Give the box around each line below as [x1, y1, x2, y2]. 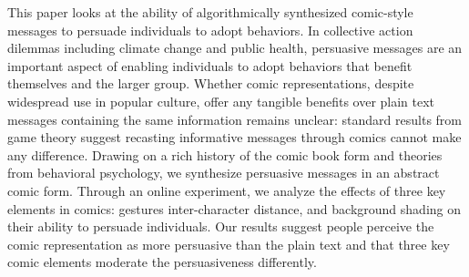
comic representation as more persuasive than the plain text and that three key [7, 234, 450, 253]
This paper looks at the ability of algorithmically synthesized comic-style [7, 3, 413, 21]
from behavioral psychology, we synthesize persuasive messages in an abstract [7, 163, 440, 182]
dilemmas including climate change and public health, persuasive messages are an [7, 38, 463, 57]
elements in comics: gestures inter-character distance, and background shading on [7, 199, 462, 218]
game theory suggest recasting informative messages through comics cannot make [7, 128, 462, 147]
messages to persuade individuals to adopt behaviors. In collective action [7, 20, 413, 39]
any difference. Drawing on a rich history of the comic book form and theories [7, 145, 443, 164]
